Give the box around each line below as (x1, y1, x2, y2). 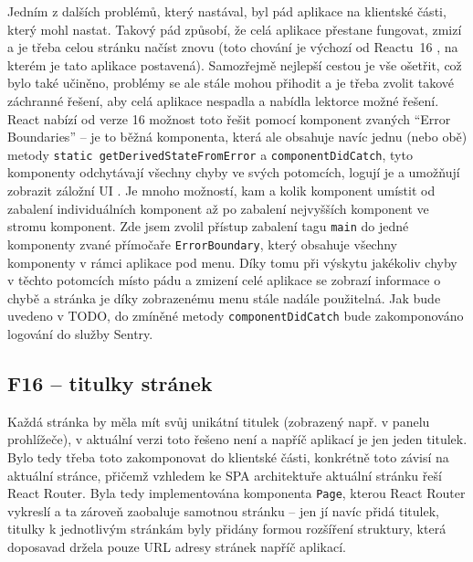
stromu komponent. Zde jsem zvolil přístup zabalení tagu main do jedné (7, 217, 409, 236)
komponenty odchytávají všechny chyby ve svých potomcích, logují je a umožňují (7, 163, 460, 182)
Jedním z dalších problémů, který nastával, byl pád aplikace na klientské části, (7, 2, 447, 20)
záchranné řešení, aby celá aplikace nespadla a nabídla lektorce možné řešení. (7, 90, 439, 110)
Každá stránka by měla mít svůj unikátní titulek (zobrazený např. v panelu (7, 411, 430, 430)
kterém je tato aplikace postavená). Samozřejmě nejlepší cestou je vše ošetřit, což (7, 55, 462, 74)
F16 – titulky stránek (7, 368, 213, 397)
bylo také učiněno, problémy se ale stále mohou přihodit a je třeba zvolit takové (7, 73, 455, 92)
